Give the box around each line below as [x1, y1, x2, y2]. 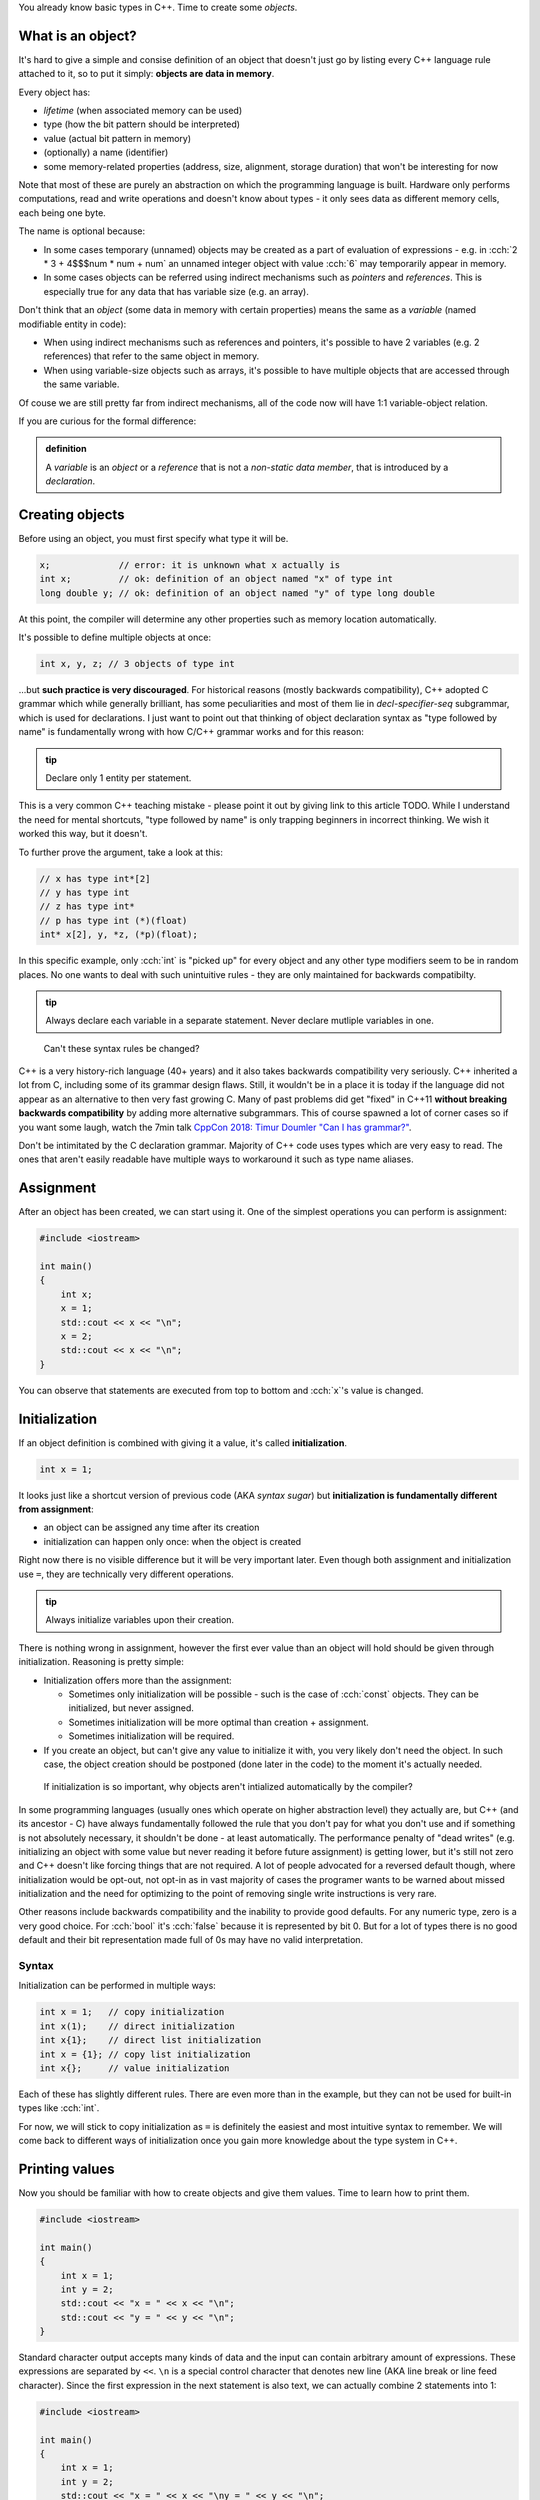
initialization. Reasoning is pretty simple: [18, 1656, 185, 1668]
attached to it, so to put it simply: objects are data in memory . [18, 68, 275, 80]
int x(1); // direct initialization [39, 2020, 235, 2032]
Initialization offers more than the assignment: [43, 1674, 232, 1686]
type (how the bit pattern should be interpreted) [43, 118, 240, 130]
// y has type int [39, 886, 130, 898]
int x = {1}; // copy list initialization [39, 2048, 251, 2060]
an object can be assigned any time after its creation [43, 1521, 260, 1534]
